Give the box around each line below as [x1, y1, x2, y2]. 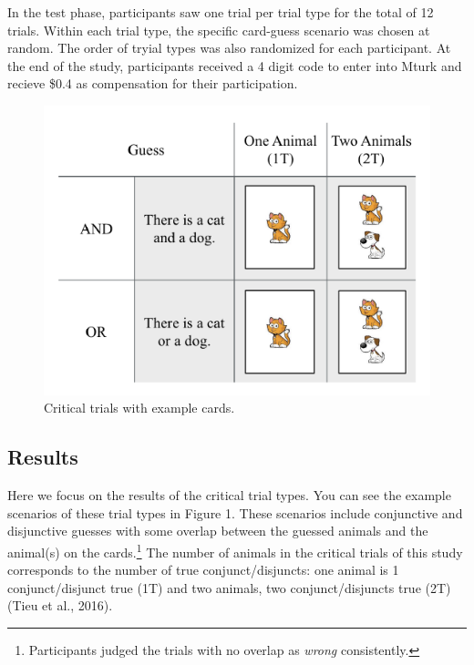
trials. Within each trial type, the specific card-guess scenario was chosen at [7, 20, 430, 39]
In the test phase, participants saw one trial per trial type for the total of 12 [7, 3, 434, 21]
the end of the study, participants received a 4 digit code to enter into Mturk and [7, 56, 462, 75]
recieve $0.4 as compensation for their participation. [7, 74, 298, 93]
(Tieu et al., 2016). [7, 596, 113, 615]
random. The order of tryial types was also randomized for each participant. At [7, 38, 451, 57]
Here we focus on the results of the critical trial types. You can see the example [7, 486, 451, 505]
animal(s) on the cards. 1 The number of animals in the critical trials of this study [7, 539, 463, 561]
